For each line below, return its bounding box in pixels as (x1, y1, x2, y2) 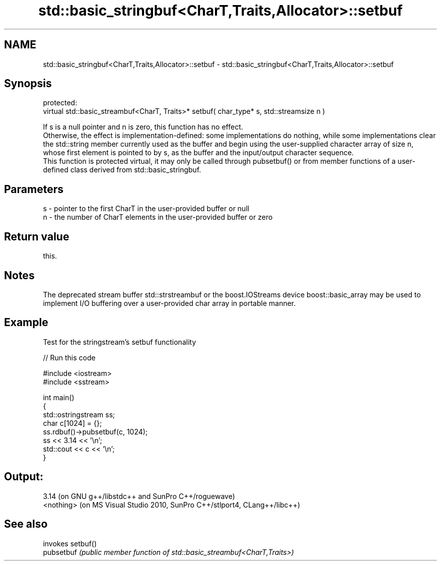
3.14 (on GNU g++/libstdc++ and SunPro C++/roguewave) (43, 491, 235, 500)
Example (4, 316, 48, 329)
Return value (4, 230, 69, 243)
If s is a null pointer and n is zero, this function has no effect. (43, 122, 243, 132)
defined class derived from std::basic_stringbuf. (43, 165, 201, 174)
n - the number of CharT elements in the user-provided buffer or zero (43, 213, 273, 222)
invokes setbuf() (43, 539, 97, 548)
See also (4, 518, 48, 531)
